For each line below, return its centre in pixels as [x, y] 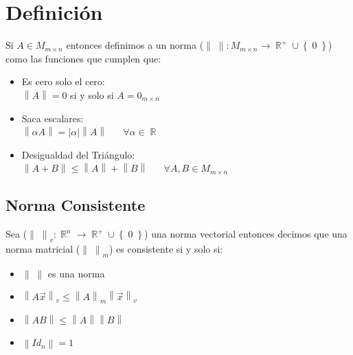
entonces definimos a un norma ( [135, 45]
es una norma [76, 273]
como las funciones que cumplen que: [83, 58]
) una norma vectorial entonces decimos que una [246, 234]
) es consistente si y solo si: [166, 248]
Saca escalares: [53, 118]
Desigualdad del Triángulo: [78, 154]
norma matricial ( [43, 248]
